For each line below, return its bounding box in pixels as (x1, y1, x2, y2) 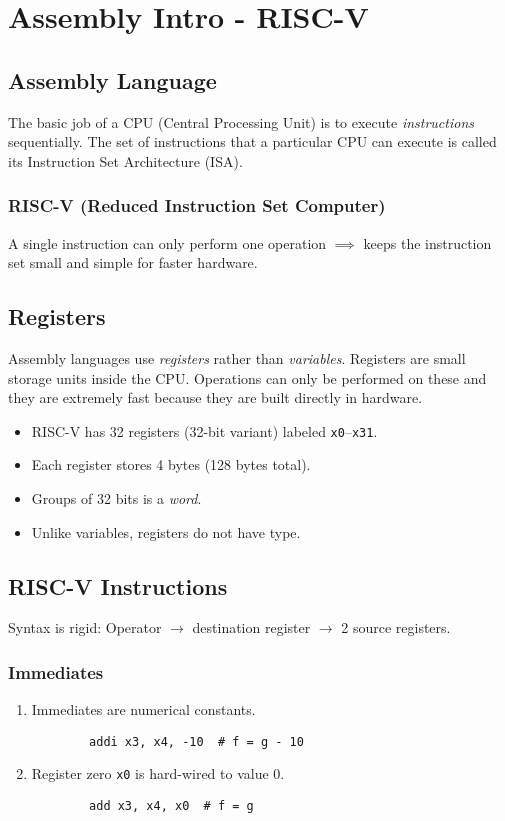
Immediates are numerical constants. (31, 699, 256, 720)
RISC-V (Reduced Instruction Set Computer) (8, 193, 386, 218)
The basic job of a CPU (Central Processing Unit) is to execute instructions (8, 111, 475, 132)
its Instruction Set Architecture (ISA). (8, 150, 243, 171)
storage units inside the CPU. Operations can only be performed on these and (8, 367, 487, 388)
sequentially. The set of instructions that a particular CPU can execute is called (8, 131, 497, 152)
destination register (192, 617, 311, 638)
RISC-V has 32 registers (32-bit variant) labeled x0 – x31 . (31, 420, 378, 441)
